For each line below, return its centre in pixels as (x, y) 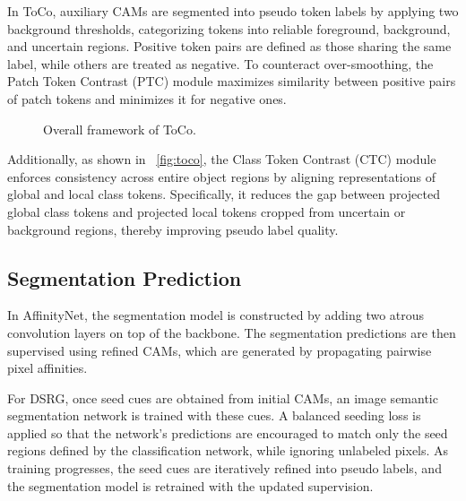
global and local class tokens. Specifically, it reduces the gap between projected (224, 194)
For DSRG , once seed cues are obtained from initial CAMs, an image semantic (223, 397)
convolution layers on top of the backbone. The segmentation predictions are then (232, 332)
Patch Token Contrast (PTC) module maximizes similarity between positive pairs (232, 81)
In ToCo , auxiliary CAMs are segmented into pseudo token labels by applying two (233, 11)
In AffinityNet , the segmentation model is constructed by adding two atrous (216, 315)
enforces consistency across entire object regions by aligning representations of (221, 176)
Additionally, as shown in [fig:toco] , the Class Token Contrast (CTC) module (222, 159)
